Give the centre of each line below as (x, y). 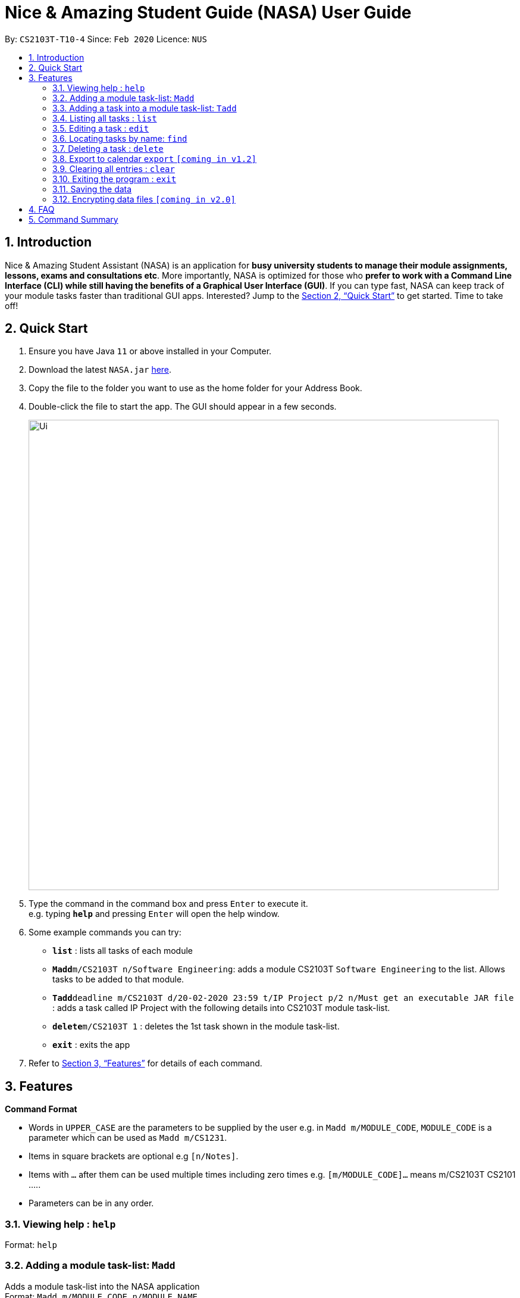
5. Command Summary (73, 219)
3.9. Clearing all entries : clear (114, 169)
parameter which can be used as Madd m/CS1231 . (128, 1138)
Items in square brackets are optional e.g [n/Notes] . (134, 1156)
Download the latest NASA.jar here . (100, 370)
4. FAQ (42, 209)
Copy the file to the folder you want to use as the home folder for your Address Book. (195, 388)
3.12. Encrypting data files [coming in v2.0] (144, 199)
